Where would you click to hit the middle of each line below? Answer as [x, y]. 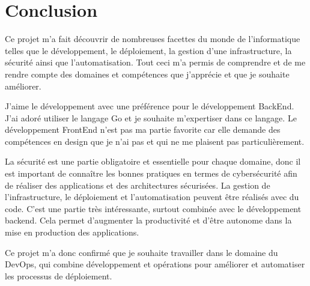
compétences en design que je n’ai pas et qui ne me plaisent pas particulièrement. [155, 141]
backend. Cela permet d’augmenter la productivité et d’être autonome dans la [148, 220]
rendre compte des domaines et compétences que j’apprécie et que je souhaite [147, 74]
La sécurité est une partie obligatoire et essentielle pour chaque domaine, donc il [153, 161]
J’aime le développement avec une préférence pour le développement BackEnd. [150, 106]
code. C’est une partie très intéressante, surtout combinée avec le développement [153, 208]
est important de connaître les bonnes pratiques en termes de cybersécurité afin [151, 173]
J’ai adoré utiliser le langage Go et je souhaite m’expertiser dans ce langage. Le [151, 117]
